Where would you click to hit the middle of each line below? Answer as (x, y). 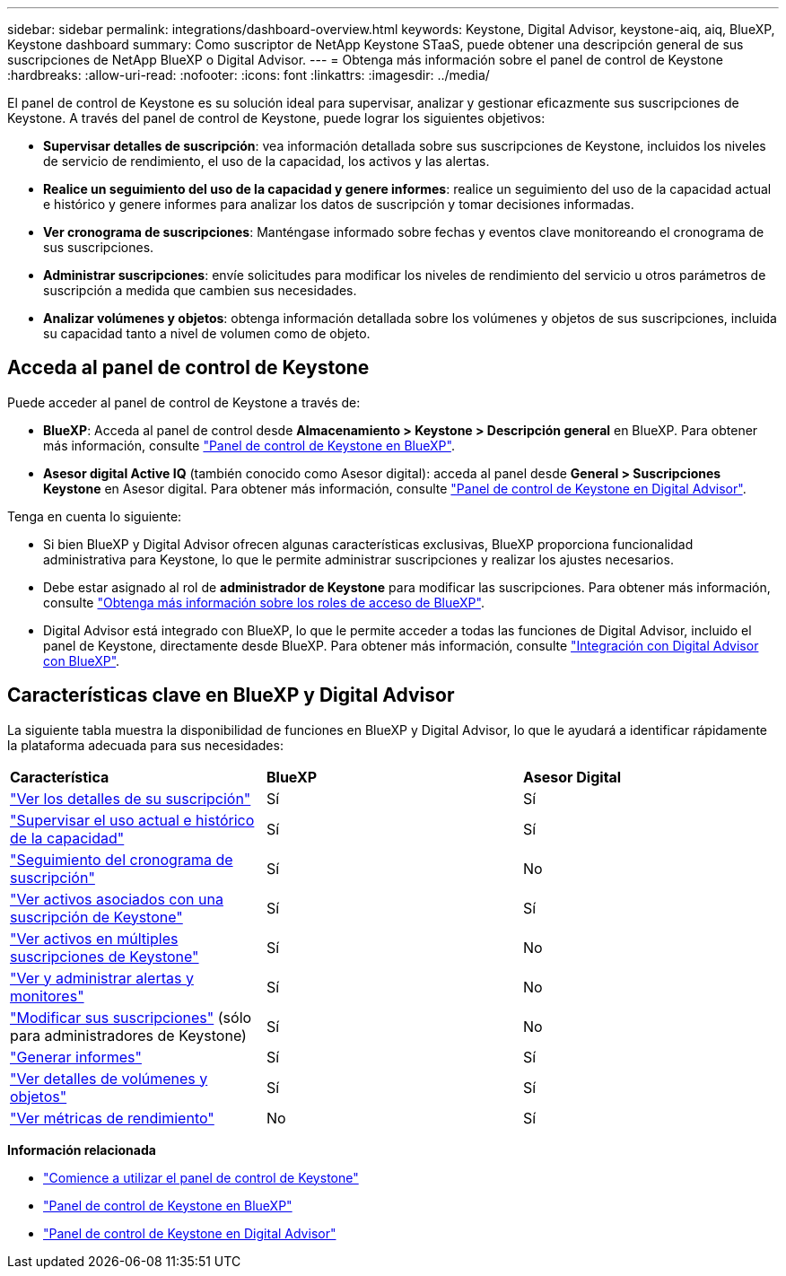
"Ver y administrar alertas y (102, 978)
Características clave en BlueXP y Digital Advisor (231, 695)
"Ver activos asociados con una (117, 899)
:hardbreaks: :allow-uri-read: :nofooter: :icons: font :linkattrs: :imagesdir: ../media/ (249, 75)
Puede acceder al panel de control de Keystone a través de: (184, 402)
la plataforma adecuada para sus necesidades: (145, 745)
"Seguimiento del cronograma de (122, 859)
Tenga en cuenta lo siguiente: (95, 516)
